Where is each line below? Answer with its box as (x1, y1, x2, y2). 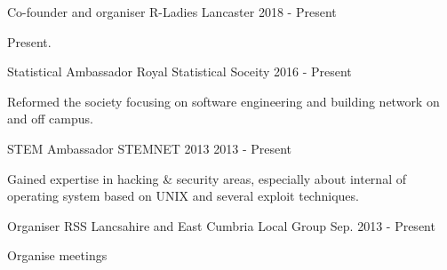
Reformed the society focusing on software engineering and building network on (7, 91, 440, 110)
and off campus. (7, 109, 93, 128)
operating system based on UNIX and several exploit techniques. (7, 187, 359, 205)
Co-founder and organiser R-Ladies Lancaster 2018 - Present (7, 3, 337, 20)
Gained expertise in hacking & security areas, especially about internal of (7, 169, 406, 187)
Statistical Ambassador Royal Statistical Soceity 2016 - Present (7, 62, 352, 81)
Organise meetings (7, 246, 108, 265)
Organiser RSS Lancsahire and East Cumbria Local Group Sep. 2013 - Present (7, 216, 435, 234)
